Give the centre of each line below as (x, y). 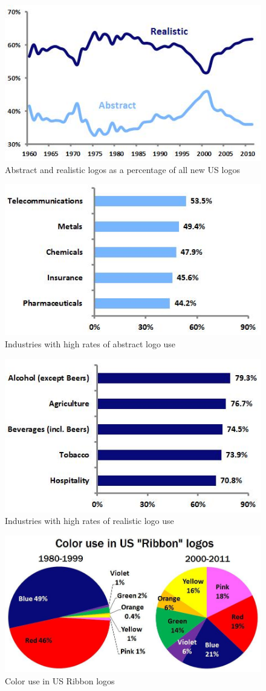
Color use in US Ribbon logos (60, 680)
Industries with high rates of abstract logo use (90, 344)
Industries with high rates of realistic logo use (89, 521)
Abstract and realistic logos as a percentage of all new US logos (122, 169)
